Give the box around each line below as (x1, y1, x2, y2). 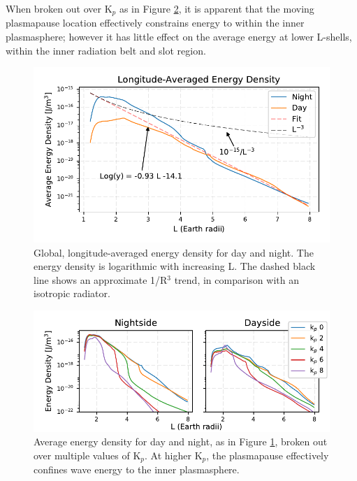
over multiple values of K (34, 447, 141, 462)
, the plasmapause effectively (206, 447, 329, 462)
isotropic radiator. (34, 286, 110, 301)
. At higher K (145, 447, 203, 462)
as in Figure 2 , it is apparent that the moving (119, 1, 314, 15)
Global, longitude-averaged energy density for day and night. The (34, 245, 314, 259)
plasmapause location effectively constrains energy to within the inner (6, 15, 305, 30)
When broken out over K (6, 1, 112, 15)
